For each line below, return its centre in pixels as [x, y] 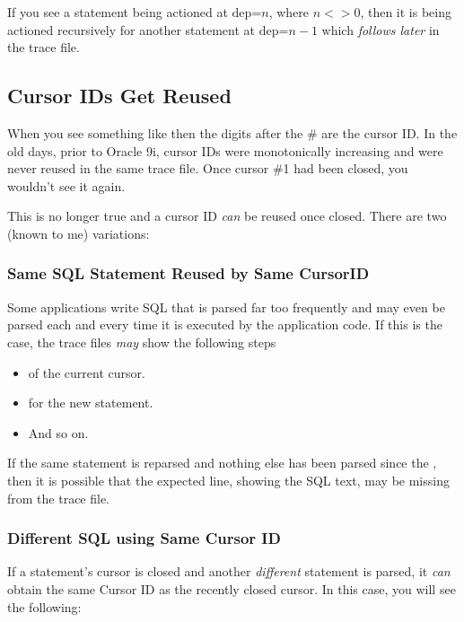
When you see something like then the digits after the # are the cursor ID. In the [232, 132]
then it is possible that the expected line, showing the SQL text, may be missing [228, 480]
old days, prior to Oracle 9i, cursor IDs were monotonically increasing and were [225, 150]
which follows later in [381, 29]
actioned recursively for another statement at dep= [148, 29]
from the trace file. [59, 498]
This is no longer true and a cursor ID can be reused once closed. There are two [227, 216]
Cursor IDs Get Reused [119, 96]
